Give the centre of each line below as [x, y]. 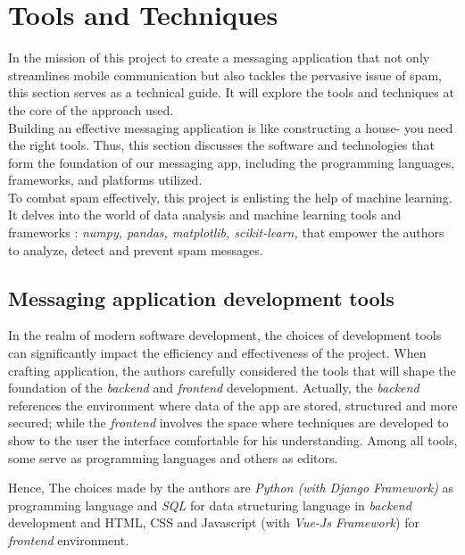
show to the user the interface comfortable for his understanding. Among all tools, [233, 440]
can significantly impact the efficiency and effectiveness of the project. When [217, 353]
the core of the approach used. [91, 109]
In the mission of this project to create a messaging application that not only [219, 58]
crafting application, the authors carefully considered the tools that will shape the [232, 370]
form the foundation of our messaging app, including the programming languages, [232, 162]
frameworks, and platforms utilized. [105, 180]
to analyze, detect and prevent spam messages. [136, 249]
